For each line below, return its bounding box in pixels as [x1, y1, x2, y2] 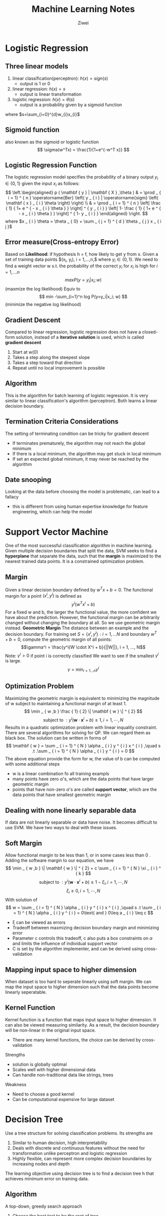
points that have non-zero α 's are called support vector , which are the [12, 787, 157, 792]
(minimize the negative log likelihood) [5, 302, 82, 307]
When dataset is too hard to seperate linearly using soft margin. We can [5, 978, 152, 985]
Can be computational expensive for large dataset [12, 1096, 115, 1102]
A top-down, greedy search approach [5, 1203, 82, 1209]
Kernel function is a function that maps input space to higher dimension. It [5, 1017, 157, 1023]
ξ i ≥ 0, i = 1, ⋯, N [66, 888, 101, 895]
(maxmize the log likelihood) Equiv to [5, 286, 81, 292]
